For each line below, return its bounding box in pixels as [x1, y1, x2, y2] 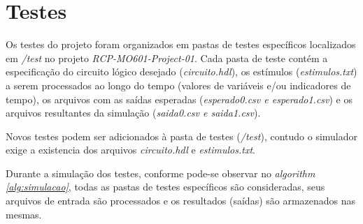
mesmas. [6, 207, 42, 221]
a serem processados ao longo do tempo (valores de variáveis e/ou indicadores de [6, 77, 351, 92]
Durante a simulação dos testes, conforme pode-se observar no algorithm [6, 165, 315, 180]
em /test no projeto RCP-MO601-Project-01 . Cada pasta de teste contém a [6, 50, 328, 65]
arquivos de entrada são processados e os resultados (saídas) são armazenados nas [6, 193, 356, 208]
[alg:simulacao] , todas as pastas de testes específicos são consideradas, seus [6, 179, 325, 194]
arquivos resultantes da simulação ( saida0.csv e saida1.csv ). [6, 105, 261, 120]
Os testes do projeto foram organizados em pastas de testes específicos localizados [6, 37, 356, 52]
